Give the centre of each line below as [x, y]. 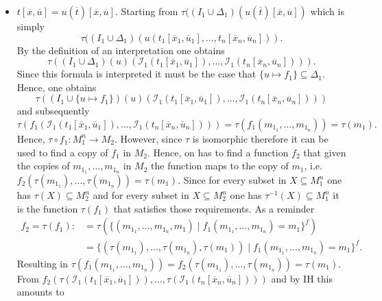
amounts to [40, 292]
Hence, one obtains [57, 87]
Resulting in [42, 263]
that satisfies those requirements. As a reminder [214, 208]
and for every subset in [141, 195]
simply [31, 26]
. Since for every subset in [232, 180]
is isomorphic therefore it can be [260, 138]
